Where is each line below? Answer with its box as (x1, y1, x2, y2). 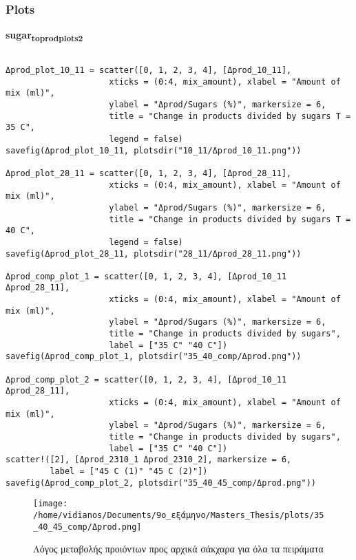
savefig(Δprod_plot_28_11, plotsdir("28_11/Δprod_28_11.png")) (6, 248, 302, 259)
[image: (33, 499, 68, 509)
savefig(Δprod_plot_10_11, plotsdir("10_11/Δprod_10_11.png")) (6, 145, 302, 155)
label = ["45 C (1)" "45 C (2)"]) (50, 466, 208, 476)
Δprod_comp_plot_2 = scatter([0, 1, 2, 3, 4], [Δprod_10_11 (6, 374, 287, 385)
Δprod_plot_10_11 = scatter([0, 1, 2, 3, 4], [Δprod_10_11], (6, 65, 292, 75)
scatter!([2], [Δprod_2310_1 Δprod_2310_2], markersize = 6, (6, 455, 292, 465)
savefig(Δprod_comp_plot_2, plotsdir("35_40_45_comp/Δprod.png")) (6, 477, 317, 488)
